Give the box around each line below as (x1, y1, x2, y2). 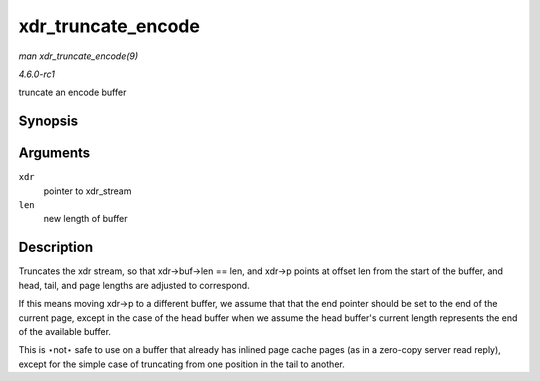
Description (18, 239, 94, 256)
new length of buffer (43, 213, 128, 225)
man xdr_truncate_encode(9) (18, 50, 139, 62)
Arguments (18, 145, 91, 162)
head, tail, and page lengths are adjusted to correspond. (18, 279, 250, 291)
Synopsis (18, 113, 79, 130)
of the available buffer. (18, 325, 112, 337)
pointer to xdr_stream (43, 185, 132, 197)
